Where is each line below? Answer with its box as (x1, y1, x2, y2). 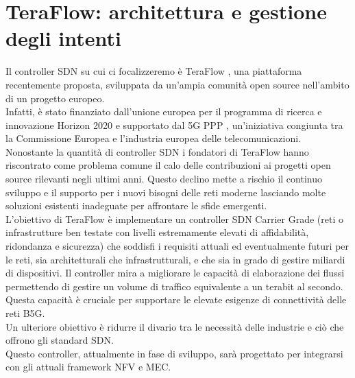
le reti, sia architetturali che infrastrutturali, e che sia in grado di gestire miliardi (5, 252, 345, 266)
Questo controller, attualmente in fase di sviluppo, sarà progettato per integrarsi (5, 346, 343, 360)
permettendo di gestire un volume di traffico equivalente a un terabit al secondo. (5, 279, 343, 293)
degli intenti (5, 24, 121, 52)
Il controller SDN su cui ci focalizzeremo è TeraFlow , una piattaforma (5, 64, 302, 78)
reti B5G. (5, 306, 45, 320)
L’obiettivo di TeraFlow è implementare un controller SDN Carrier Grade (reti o (5, 211, 343, 226)
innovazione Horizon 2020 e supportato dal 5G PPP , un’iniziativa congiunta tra (5, 117, 343, 132)
